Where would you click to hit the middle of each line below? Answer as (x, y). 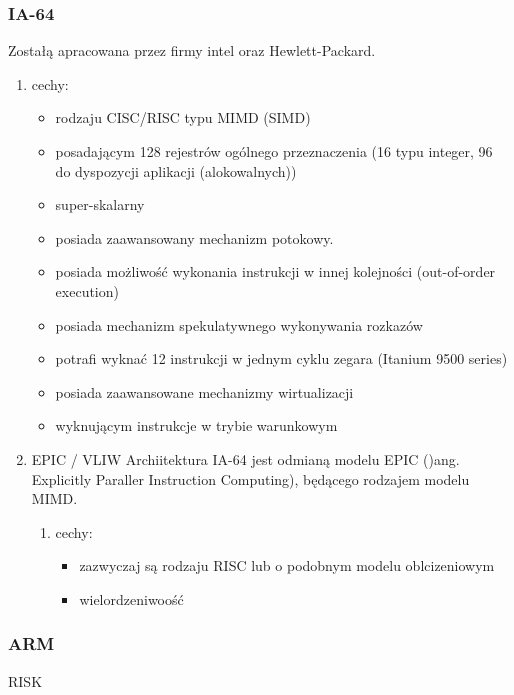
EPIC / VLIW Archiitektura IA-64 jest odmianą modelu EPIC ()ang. (245, 458)
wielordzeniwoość (131, 598)
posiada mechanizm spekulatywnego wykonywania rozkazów (239, 324)
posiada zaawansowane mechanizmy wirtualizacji (204, 391)
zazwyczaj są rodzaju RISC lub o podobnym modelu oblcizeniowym (287, 565)
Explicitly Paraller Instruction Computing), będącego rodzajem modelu (250, 478)
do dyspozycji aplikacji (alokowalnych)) (176, 170)
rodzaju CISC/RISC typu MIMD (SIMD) (183, 117)
